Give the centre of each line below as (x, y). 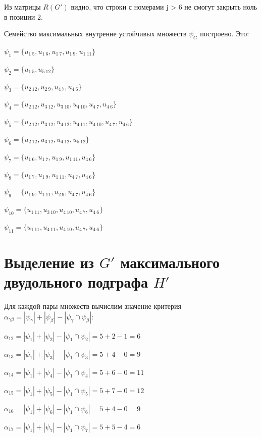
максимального (170, 262)
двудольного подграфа (76, 282)
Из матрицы (22, 7)
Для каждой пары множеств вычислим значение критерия (93, 306)
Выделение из (49, 262)
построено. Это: (225, 34)
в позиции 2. (23, 16)
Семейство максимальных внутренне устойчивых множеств (95, 34)
